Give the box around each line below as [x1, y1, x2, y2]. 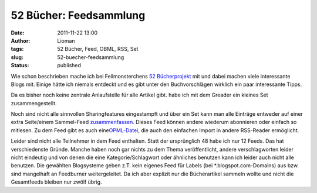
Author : [11, 37, 31, 44]
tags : [11, 46, 24, 53]
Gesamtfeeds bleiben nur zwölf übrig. [11, 178, 102, 185]
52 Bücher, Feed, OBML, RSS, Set [57, 46, 139, 53]
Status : [11, 62, 29, 69]
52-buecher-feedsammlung [57, 53, 124, 61]
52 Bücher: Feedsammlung [11, 9, 146, 22]
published [57, 62, 82, 69]
